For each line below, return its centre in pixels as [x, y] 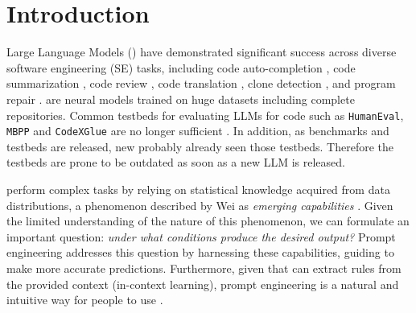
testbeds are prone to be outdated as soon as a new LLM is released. [176, 162]
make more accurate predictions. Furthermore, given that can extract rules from [204, 268]
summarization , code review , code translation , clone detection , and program [201, 83]
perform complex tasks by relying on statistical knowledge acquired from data [198, 189]
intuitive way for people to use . [85, 300]
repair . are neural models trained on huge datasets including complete [181, 99]
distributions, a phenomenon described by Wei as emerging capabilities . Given [200, 205]
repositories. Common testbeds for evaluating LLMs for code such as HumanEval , [205, 115]
